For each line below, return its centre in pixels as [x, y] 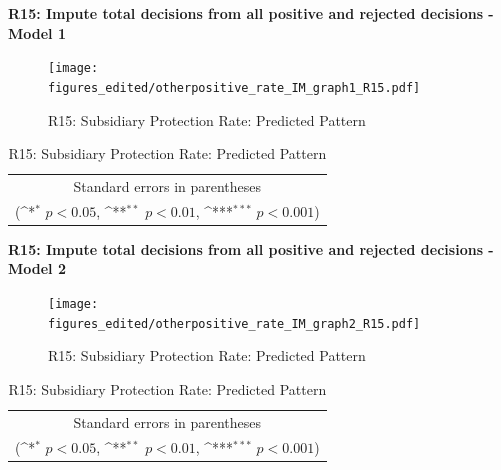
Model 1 [37, 32]
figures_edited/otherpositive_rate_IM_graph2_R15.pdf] [234, 323]
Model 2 [37, 268]
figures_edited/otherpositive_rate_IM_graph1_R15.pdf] [234, 87]
